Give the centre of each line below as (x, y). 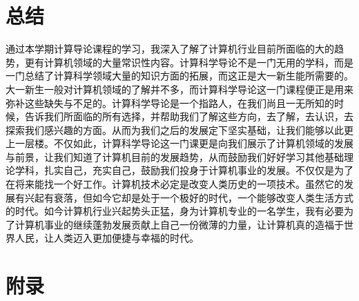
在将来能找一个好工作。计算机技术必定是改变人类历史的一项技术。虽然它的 (175, 184)
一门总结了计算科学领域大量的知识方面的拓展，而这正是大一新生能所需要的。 (179, 76)
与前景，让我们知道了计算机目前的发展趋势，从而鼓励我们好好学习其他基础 (175, 156)
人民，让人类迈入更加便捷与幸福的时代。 (107, 238)
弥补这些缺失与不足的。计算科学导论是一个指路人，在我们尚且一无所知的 (170, 103)
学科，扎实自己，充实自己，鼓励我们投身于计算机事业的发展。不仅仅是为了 (184, 170)
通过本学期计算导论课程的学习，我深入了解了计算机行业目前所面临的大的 (170, 49)
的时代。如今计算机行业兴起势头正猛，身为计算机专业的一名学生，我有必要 (175, 211)
